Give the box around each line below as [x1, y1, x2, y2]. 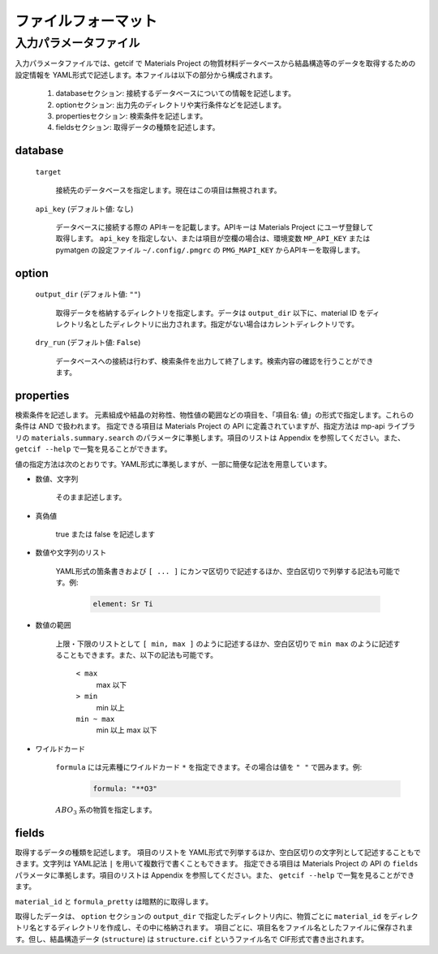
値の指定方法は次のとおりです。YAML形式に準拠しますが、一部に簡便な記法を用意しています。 [15, 459, 332, 468]
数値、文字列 [35, 473, 79, 483]
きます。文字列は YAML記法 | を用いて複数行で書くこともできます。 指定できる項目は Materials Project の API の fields [15, 859, 419, 869]
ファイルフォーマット [15, 12, 158, 30]
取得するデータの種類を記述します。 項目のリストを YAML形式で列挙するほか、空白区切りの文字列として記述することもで [15, 848, 421, 857]
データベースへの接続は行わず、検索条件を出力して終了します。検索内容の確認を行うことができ [55, 356, 374, 365]
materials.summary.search [31, 433, 135, 442]
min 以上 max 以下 [96, 725, 157, 735]
